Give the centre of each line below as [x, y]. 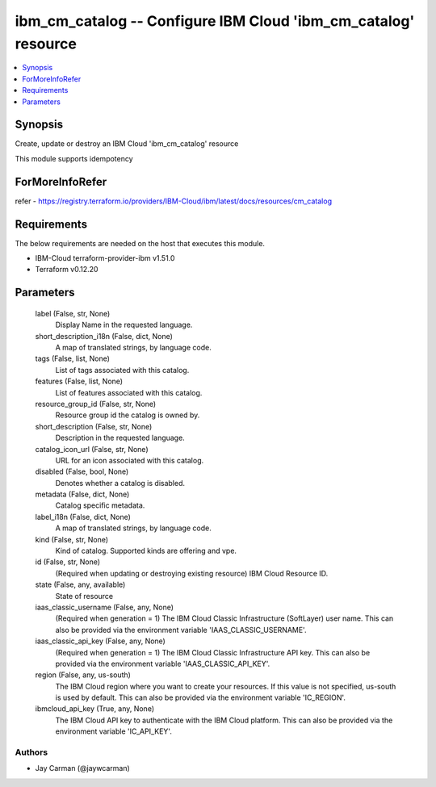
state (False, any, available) [80, 584]
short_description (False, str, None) [94, 426]
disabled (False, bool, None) [82, 471]
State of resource [84, 596]
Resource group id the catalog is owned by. [128, 415]
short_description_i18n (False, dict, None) [104, 336]
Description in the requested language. [120, 438]
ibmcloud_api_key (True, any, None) [95, 709]
